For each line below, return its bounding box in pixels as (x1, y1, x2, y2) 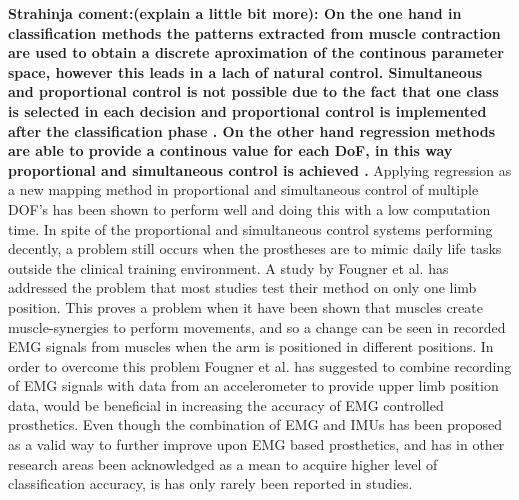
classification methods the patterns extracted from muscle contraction (8, 22, 501, 43)
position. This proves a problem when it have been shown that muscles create (8, 296, 483, 317)
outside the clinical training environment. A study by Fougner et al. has (8, 257, 449, 278)
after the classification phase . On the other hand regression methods (8, 120, 496, 141)
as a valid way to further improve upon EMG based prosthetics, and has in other (8, 434, 505, 455)
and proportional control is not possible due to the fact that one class (8, 81, 499, 102)
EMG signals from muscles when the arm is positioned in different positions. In (8, 336, 494, 357)
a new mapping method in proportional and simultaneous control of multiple (8, 179, 479, 200)
